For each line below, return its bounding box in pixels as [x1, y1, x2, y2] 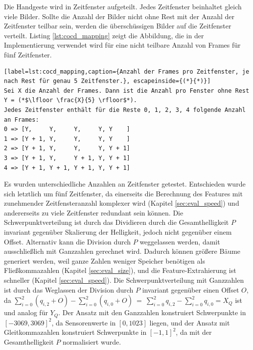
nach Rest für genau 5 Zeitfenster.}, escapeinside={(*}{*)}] [4, 78, 211, 85]
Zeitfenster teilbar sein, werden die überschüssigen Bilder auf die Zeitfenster [4, 21, 231, 31]
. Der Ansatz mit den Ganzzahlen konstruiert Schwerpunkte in [58, 307, 246, 318]
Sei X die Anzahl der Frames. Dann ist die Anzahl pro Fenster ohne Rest [4, 87, 250, 94]
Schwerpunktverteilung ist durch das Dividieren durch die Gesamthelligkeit [4, 217, 229, 227]
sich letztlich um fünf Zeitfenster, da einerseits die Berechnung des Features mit [4, 188, 243, 198]
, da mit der [176, 327, 212, 337]
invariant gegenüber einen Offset [142, 284, 239, 295]
